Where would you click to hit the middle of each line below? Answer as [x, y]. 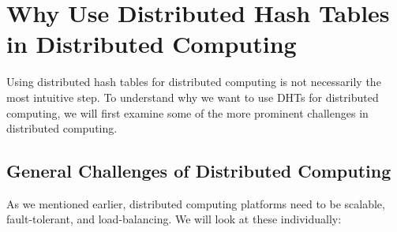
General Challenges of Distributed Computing [199, 171]
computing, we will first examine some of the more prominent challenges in [187, 112]
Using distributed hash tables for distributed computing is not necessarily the [194, 82]
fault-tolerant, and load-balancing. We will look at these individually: [174, 219]
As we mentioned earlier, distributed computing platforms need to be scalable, [196, 203]
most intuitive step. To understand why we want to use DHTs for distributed [193, 97]
